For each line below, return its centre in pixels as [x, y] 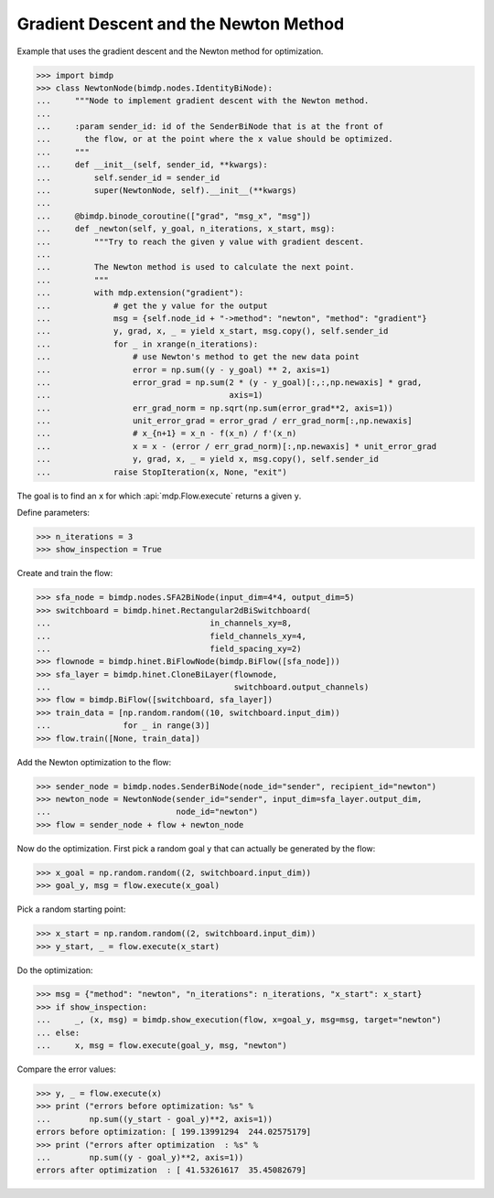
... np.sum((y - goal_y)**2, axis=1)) [140, 1157]
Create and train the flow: [65, 573]
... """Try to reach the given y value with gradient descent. [200, 241]
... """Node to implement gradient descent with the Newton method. [203, 101]
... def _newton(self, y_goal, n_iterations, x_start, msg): [186, 229]
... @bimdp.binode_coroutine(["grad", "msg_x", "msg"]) [174, 216]
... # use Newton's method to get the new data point [198, 357]
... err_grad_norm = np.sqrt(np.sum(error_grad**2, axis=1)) [215, 408]
